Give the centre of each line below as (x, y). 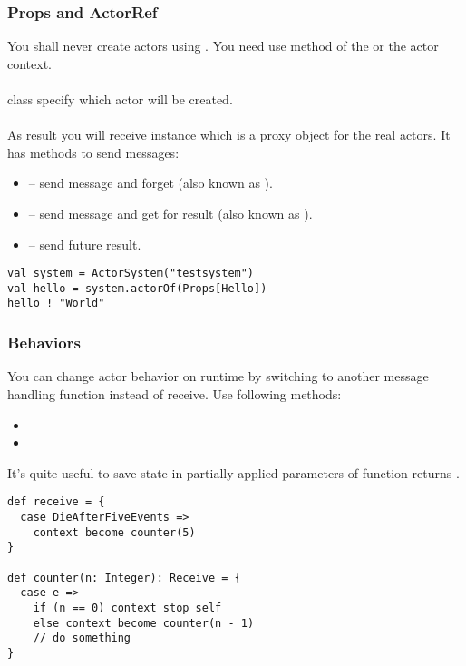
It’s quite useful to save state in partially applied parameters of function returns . (233, 472)
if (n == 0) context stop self (127, 607)
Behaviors (44, 343)
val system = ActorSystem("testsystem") (131, 274)
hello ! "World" (56, 304)
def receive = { (56, 502)
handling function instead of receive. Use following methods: (175, 393)
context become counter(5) (114, 532)
